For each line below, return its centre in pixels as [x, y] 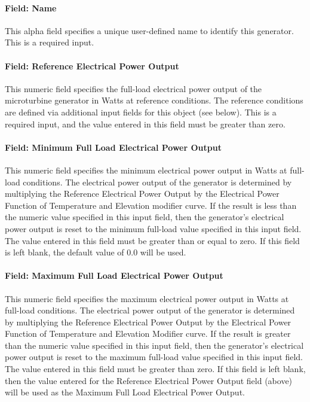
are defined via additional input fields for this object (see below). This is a [141, 112]
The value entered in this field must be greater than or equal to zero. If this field [152, 240]
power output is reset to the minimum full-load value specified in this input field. [153, 228]
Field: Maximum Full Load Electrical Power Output [114, 275]
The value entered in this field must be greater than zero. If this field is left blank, [155, 369]
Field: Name [31, 7]
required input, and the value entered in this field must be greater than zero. [145, 124]
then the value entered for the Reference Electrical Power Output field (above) [149, 380]
